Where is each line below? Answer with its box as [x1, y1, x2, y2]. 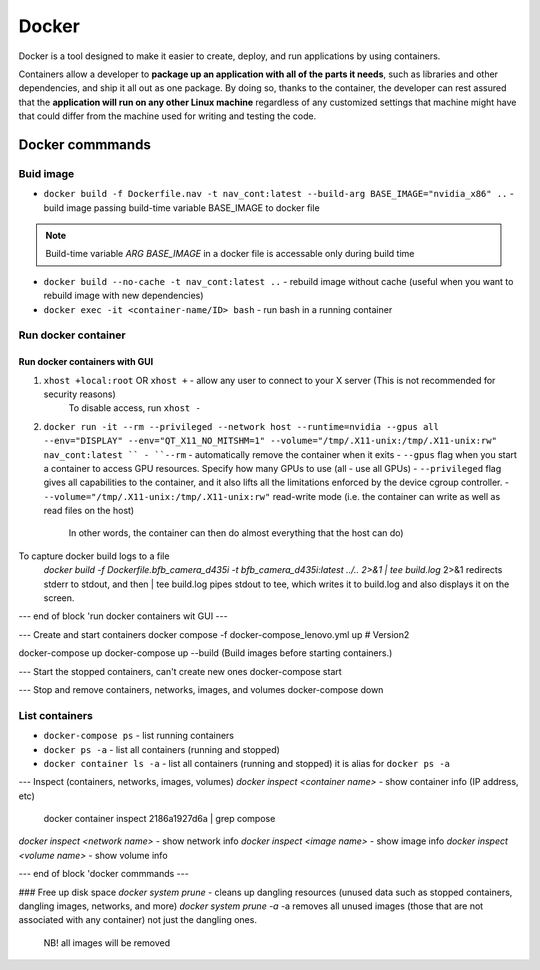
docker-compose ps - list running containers [43, 730, 235, 742]
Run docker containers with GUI [18, 356, 154, 368]
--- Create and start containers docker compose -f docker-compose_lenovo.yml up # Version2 [18, 628, 410, 640]
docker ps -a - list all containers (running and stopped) [43, 743, 280, 755]
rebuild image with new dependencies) [43, 290, 204, 302]
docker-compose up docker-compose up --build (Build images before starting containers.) [18, 647, 393, 659]
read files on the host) [43, 505, 135, 517]
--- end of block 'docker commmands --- [18, 868, 189, 880]
